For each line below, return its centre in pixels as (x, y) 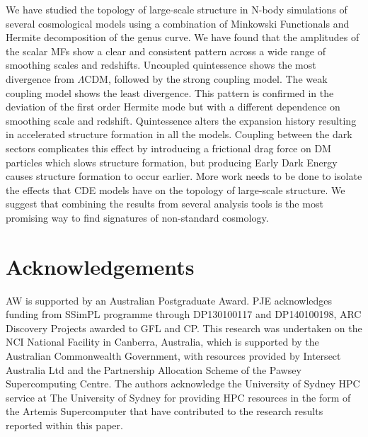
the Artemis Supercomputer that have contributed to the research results (165, 411)
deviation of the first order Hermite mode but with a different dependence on (173, 107)
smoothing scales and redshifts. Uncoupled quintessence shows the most (161, 65)
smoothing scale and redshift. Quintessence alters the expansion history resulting (181, 120)
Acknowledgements (100, 266)
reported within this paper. (64, 425)
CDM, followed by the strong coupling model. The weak (206, 78)
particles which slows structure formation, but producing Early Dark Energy (172, 162)
